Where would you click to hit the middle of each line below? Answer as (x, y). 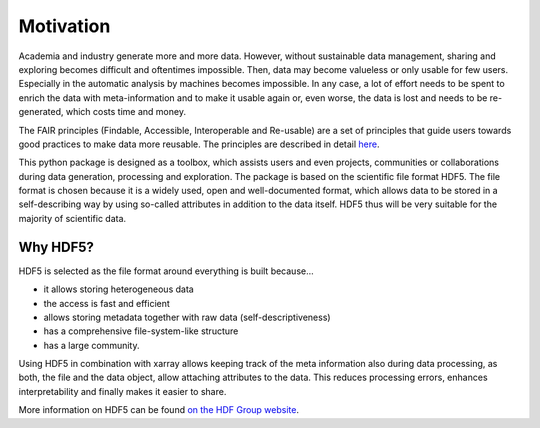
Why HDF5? (56, 246)
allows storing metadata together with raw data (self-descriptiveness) (187, 317)
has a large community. (91, 345)
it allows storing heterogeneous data (118, 289)
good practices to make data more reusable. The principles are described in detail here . (199, 144)
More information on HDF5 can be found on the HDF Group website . (159, 410)
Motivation (64, 26)
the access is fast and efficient (106, 303)
